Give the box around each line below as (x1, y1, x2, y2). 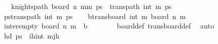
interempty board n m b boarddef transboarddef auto (4, 20, 214, 31)
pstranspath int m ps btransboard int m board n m (4, 10, 186, 21)
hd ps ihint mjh (4, 30, 60, 40)
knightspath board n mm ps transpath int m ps (11, 1, 172, 11)
